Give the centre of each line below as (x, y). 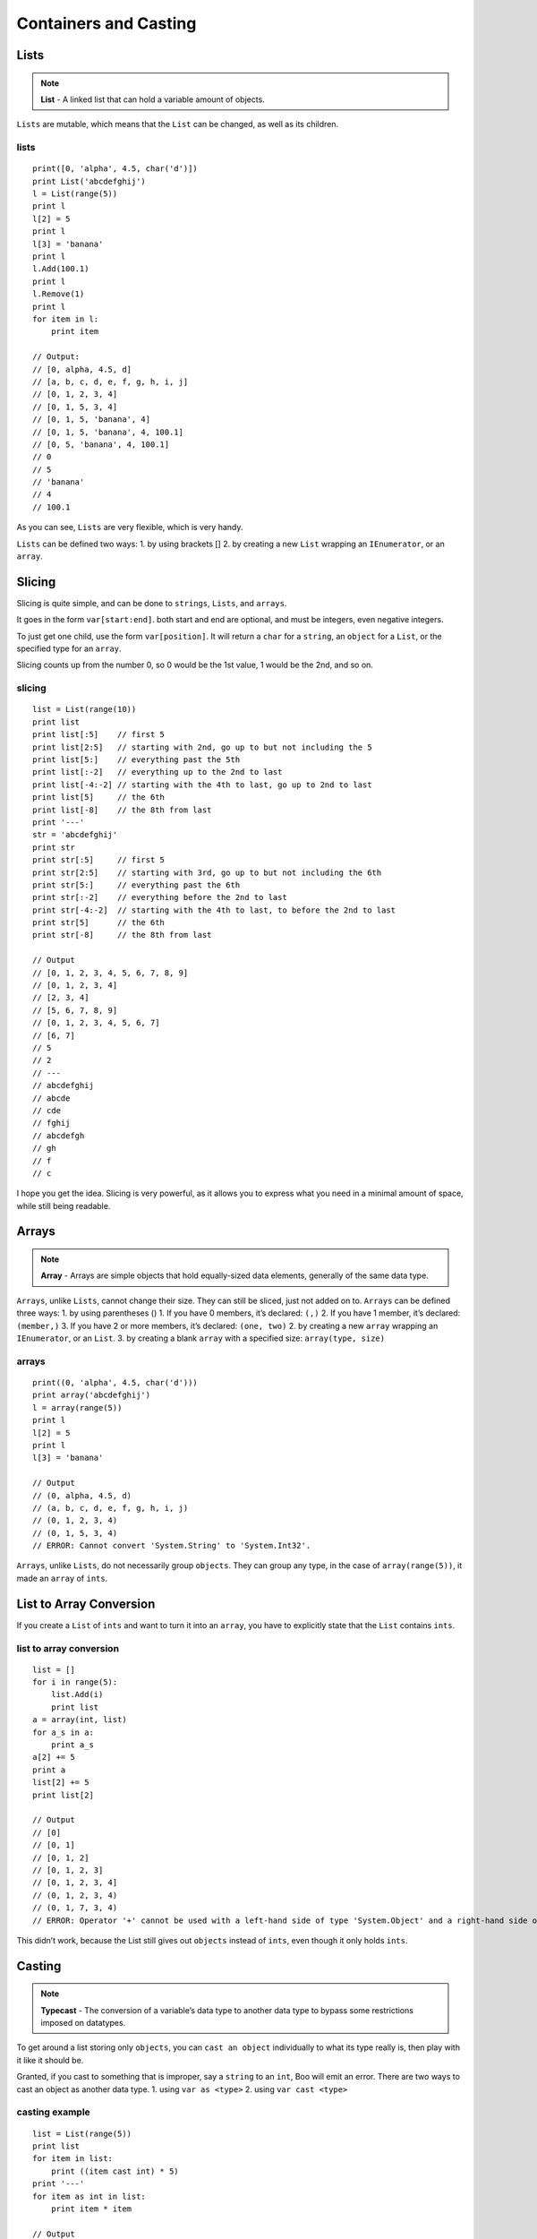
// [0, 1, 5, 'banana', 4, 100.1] (108, 432)
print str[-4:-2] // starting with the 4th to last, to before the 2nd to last (214, 910)
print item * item (91, 2209)
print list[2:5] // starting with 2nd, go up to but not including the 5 (202, 747)
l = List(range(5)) (75, 194)
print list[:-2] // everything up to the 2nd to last (158, 772)
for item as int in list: (89, 2196)
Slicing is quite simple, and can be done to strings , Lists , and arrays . (152, 603)
